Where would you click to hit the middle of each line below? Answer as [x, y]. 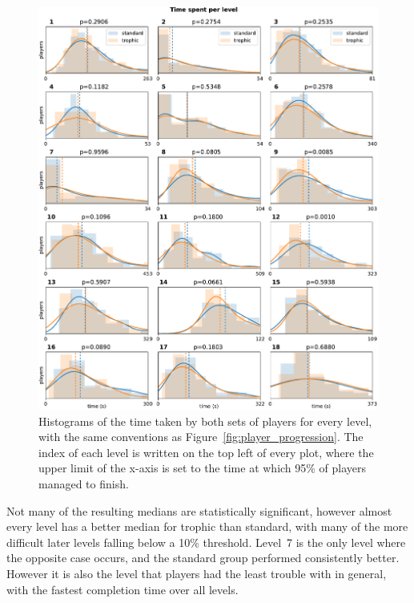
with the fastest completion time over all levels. [123, 589]
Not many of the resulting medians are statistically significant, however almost [199, 510]
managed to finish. [84, 484]
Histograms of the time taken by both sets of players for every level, [205, 421]
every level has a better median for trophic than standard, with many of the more [207, 526]
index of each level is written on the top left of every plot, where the [206, 452]
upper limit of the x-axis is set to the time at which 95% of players [203, 468]
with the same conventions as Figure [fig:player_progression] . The [201, 437]
